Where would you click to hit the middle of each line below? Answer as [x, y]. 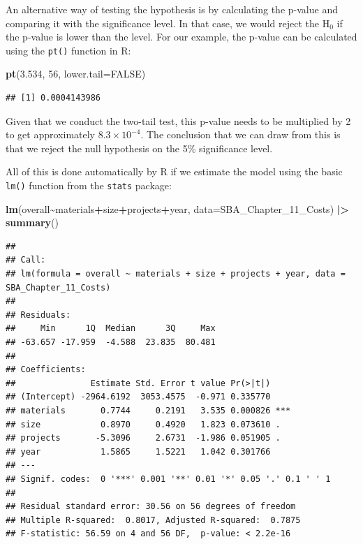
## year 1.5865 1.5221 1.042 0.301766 [138, 451]
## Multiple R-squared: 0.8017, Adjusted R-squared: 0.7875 [153, 520]
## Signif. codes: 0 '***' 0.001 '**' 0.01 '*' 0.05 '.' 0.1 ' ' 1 [168, 479]
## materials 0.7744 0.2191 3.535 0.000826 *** [148, 410]
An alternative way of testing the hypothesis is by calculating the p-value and [172, 9]
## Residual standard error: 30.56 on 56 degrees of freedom [151, 507]
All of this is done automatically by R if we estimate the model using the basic [174, 171]
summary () [32, 222]
